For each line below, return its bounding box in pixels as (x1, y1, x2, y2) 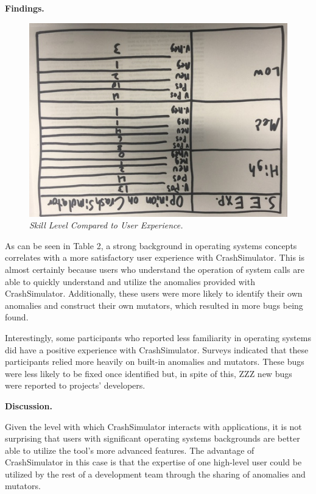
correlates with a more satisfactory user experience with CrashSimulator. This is (5, 251, 304, 264)
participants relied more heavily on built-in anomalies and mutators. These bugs (5, 355, 304, 368)
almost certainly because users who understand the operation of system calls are (5, 263, 304, 275)
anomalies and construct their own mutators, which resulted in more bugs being (5, 298, 303, 311)
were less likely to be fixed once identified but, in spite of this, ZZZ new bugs (5, 367, 292, 379)
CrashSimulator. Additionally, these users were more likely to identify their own (5, 287, 303, 300)
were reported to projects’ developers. (5, 379, 146, 392)
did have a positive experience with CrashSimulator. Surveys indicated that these (5, 343, 309, 356)
